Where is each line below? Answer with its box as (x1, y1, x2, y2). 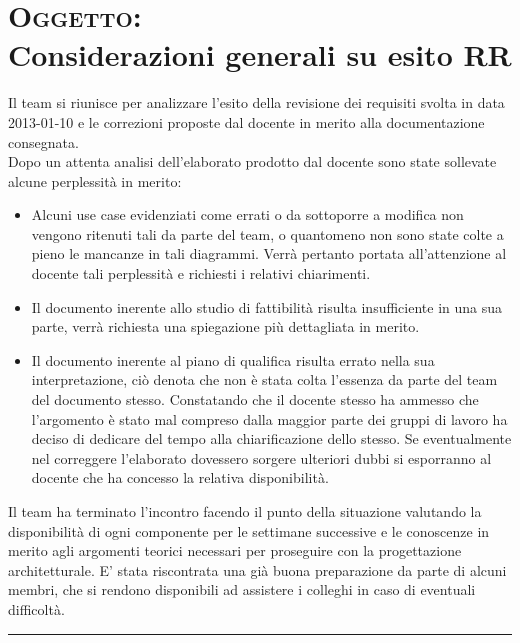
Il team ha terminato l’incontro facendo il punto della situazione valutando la (8, 501, 482, 521)
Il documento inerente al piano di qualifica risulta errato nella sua (31, 349, 435, 370)
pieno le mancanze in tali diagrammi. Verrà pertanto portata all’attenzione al (31, 243, 507, 264)
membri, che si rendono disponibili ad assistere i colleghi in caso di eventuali (8, 579, 476, 600)
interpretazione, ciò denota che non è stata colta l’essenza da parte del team (31, 369, 498, 390)
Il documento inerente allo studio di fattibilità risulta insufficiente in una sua (31, 296, 502, 317)
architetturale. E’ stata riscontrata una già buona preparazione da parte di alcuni (8, 559, 507, 580)
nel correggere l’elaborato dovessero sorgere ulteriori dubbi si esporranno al (31, 447, 492, 468)
